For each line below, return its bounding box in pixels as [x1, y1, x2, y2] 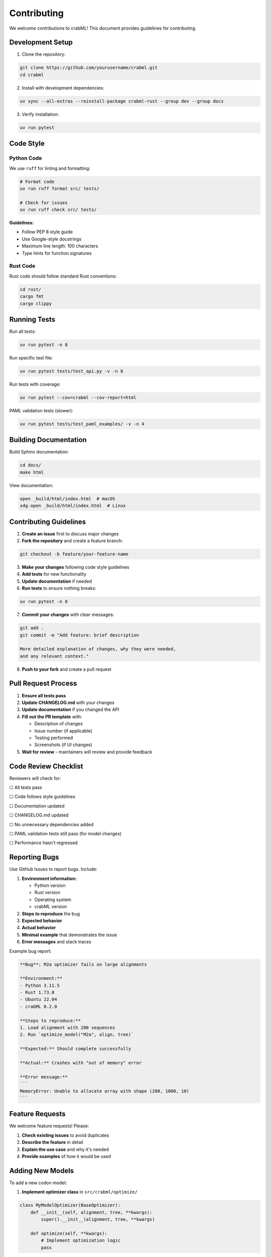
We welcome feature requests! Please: [9, 1123, 89, 1129]
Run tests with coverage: [9, 381, 61, 387]
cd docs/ [20, 463, 42, 468]
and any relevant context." [20, 653, 89, 659]
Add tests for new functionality [22, 571, 86, 577]
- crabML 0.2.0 [20, 1004, 57, 1009]
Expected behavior [22, 918, 62, 924]
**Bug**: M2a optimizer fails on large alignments [20, 961, 148, 967]
